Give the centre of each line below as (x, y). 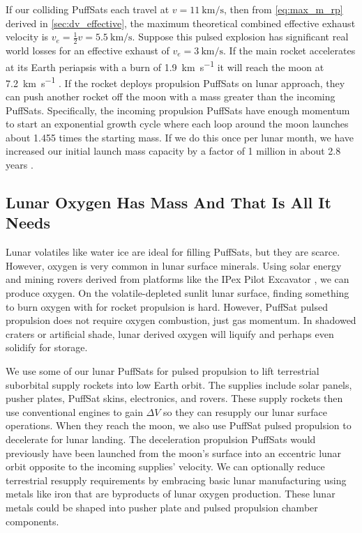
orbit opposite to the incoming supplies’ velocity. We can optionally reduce (165, 466)
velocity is (27, 37)
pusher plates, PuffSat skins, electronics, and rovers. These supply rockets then (174, 398)
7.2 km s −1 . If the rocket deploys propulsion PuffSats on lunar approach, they (175, 82)
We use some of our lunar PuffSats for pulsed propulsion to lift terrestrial (163, 371)
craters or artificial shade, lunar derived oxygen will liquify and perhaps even (170, 333)
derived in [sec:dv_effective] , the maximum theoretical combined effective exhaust (181, 23)
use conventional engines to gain (74, 411)
